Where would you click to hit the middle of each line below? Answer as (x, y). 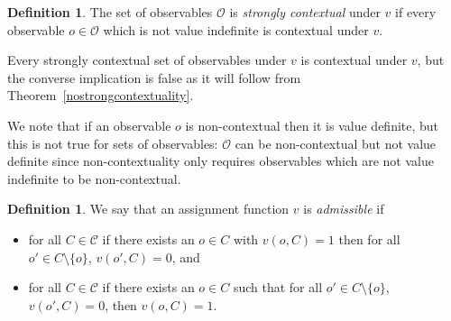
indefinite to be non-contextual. (94, 178)
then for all (369, 238)
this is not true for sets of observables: (113, 143)
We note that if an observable (89, 125)
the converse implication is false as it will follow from (154, 77)
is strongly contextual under (305, 12)
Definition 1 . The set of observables (110, 12)
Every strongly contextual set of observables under (147, 60)
